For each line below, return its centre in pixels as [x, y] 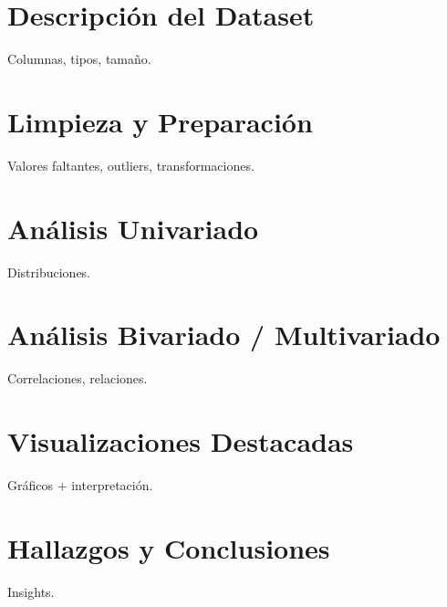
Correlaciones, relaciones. [78, 378]
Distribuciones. [49, 272]
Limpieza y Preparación [160, 121]
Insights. [31, 591]
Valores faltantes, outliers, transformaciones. [131, 165]
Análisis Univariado [133, 228]
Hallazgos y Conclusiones [169, 547]
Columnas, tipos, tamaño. [79, 59]
